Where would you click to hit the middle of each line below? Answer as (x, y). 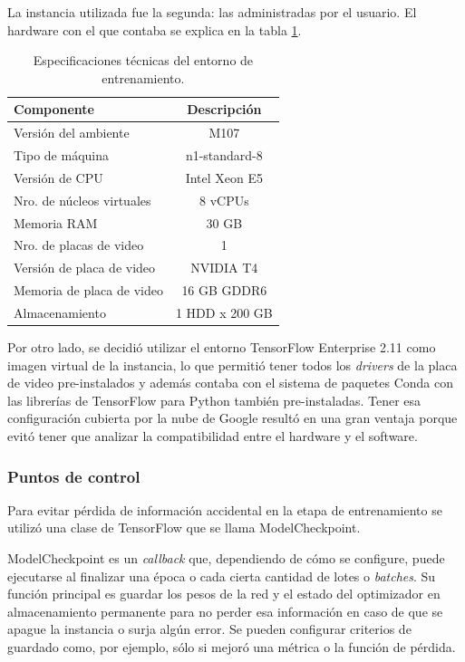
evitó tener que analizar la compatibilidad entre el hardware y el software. (213, 436)
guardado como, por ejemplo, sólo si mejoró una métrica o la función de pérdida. (232, 647)
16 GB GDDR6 (224, 290)
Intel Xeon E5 (224, 177)
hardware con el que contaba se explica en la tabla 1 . (155, 29)
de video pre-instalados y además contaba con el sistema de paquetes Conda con (230, 383)
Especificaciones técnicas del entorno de (143, 60)
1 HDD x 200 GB (224, 312)
